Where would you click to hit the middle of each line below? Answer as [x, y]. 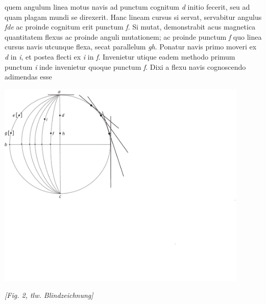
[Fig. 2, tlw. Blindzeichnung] [49, 295]
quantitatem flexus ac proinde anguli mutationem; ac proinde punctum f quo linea [133, 36]
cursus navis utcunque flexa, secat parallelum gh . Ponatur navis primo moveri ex [131, 47]
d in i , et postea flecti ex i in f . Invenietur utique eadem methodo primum [120, 56]
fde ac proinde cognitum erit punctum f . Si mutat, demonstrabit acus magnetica [130, 27]
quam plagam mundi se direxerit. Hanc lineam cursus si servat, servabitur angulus [133, 17]
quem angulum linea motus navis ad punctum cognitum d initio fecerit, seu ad [127, 7]
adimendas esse [28, 77]
